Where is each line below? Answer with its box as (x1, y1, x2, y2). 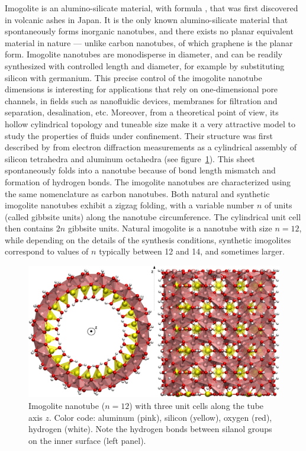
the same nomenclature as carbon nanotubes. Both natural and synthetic (5, 187, 270, 199)
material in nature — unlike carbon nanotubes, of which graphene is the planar (5, 36, 293, 49)
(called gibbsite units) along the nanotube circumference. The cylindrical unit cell (5, 210, 301, 223)
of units (265, 199, 292, 211)
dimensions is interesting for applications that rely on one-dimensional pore (5, 83, 278, 95)
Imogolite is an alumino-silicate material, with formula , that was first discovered (5, 2, 298, 14)
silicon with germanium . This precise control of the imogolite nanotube (5, 71, 262, 83)
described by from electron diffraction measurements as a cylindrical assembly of (5, 141, 297, 153)
